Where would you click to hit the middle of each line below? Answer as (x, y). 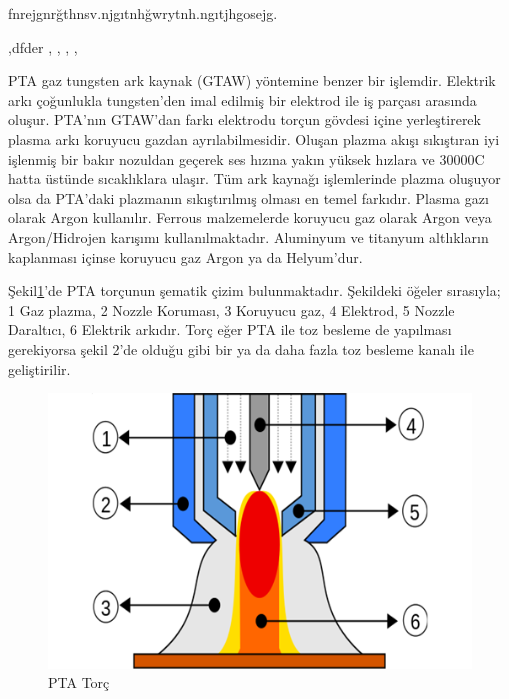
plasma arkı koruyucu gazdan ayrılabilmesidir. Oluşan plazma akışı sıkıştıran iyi (254, 138)
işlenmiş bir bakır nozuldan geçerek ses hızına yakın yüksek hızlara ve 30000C (246, 158)
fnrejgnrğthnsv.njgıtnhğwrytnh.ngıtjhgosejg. (143, 13)
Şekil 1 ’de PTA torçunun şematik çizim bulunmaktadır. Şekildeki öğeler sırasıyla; (254, 290)
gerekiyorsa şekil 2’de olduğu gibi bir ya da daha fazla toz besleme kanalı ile (241, 348)
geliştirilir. (39, 368)
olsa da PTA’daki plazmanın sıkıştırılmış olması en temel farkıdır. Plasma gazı (248, 197)
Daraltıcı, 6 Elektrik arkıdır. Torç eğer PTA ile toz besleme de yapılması (230, 329)
